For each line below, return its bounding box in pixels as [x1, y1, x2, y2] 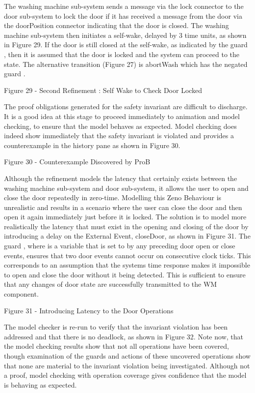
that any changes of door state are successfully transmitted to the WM [4, 279, 217, 289]
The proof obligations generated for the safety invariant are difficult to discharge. [4, 101, 248, 112]
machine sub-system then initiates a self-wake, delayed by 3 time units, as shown [4, 30, 247, 40]
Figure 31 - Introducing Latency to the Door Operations [4, 305, 174, 315]
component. [4, 289, 39, 299]
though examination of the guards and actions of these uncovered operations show [4, 351, 251, 361]
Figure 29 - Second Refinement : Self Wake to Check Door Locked [4, 85, 203, 95]
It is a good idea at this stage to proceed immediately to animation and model [4, 111, 240, 121]
